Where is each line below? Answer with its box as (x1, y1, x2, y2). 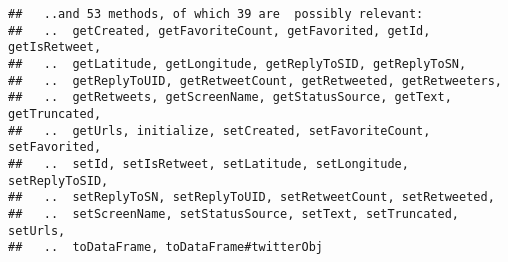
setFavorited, (8, 140, 102, 155)
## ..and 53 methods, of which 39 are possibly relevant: (8, 7, 424, 21)
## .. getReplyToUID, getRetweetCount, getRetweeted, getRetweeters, (8, 73, 502, 88)
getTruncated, (8, 106, 102, 121)
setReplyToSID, (8, 173, 109, 188)
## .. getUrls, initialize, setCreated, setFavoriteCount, (8, 123, 431, 138)
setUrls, (8, 223, 66, 238)
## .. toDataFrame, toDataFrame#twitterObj (8, 240, 323, 255)
